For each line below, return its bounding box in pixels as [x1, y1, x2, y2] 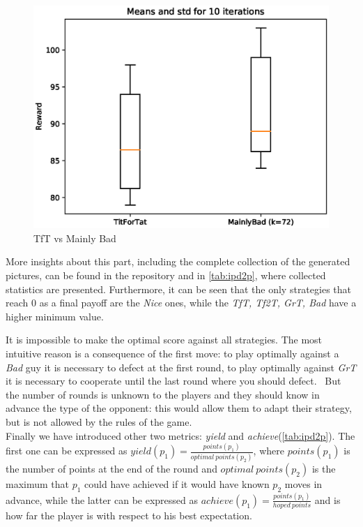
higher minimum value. [6, 309, 104, 323]
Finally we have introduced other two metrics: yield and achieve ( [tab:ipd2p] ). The [6, 428, 355, 443]
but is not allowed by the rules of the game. [6, 414, 192, 429]
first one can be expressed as [6, 443, 128, 458]
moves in [284, 476, 323, 491]
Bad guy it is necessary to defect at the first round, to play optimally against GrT [6, 359, 357, 374]
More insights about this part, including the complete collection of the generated [6, 254, 350, 269]
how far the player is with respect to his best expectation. [6, 508, 252, 523]
